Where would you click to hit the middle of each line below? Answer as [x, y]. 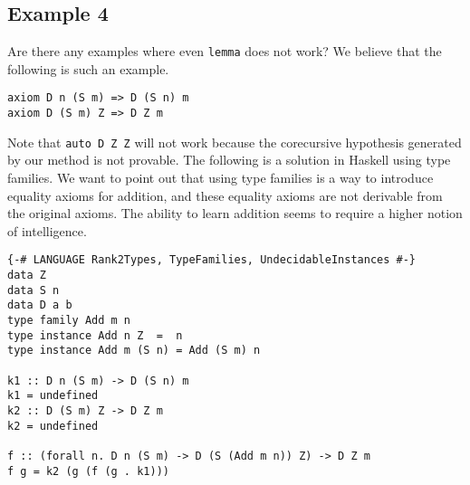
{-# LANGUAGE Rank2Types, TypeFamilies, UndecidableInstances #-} [212, 260]
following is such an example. [88, 68]
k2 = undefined [53, 426]
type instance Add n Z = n [95, 335]
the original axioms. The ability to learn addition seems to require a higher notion [235, 213]
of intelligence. [47, 230]
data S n [34, 290]
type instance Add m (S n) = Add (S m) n [134, 351]
